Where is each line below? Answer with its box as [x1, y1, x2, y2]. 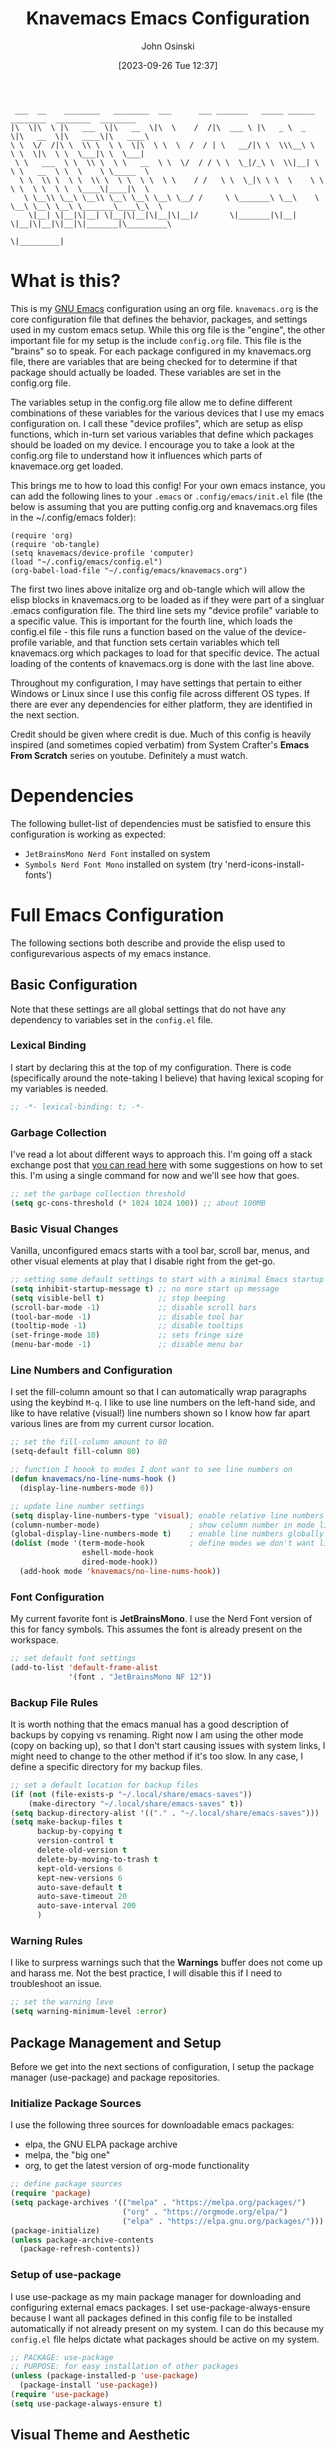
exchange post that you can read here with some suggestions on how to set [10, 1159, 323, 1171]
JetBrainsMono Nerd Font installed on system [24, 847, 211, 859]
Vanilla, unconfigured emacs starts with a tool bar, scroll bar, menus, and [10, 1245, 310, 1257]
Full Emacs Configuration [10, 904, 225, 926]
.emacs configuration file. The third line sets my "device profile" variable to [10, 604, 319, 616]
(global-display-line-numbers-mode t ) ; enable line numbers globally [10, 1529, 325, 1539]
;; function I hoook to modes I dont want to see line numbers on [10, 1465, 293, 1475]
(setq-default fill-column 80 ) [10, 1447, 141, 1457]
